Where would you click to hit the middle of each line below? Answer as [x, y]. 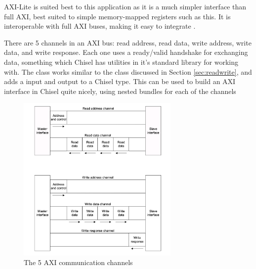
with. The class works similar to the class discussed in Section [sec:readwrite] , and [128, 71]
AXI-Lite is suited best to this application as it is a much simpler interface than [125, 6]
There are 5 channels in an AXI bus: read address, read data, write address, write [128, 42]
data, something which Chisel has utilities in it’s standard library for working [121, 62]
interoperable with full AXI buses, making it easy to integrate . [100, 26]
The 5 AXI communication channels [78, 262]
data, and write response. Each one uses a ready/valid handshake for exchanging [126, 52]
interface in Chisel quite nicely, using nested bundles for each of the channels [120, 91]
